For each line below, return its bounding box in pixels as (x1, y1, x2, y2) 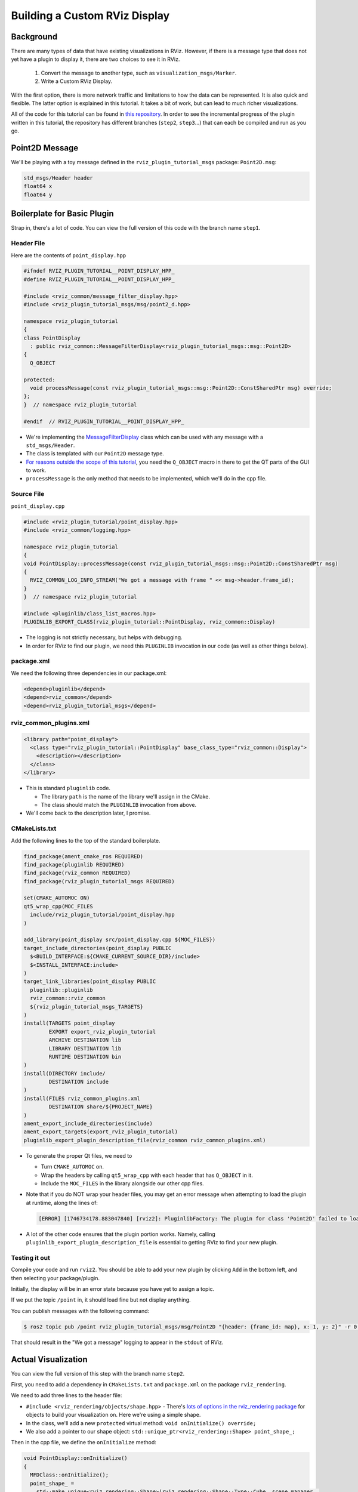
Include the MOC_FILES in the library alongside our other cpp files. (41, 1179, 204, 1187)
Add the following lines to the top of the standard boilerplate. (11, 837, 161, 844)
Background (11, 32, 58, 42)
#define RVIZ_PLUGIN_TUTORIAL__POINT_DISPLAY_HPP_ (23, 276, 175, 283)
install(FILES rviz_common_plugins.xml (23, 1095, 140, 1102)
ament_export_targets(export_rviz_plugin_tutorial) (23, 1129, 178, 1135)
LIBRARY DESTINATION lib (48, 1045, 122, 1052)
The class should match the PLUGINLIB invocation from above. (41, 802, 197, 809)
